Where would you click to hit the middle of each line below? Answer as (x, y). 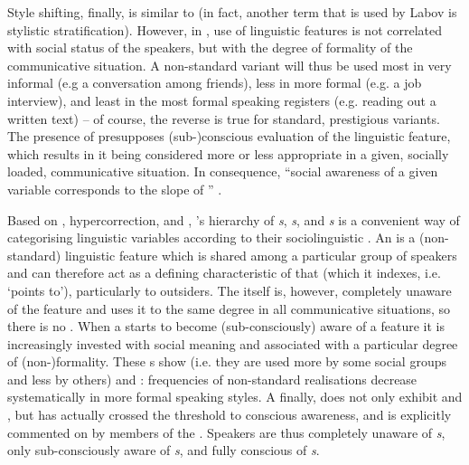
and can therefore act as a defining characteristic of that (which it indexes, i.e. (224, 273)
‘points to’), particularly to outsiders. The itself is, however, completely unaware (230, 290)
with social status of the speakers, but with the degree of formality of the (210, 47)
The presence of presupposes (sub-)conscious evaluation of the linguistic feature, (229, 136)
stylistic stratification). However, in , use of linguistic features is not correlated (225, 29)
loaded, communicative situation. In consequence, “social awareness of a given (223, 171)
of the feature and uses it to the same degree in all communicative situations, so (229, 308)
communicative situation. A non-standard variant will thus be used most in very (230, 65)
